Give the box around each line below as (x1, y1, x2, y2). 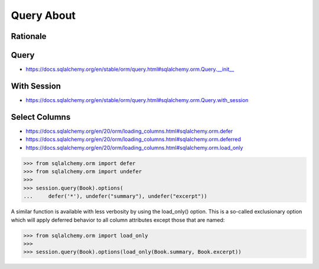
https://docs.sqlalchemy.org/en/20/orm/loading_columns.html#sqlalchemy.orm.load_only (25, 144, 243, 151)
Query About (11, 9, 76, 22)
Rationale (11, 31, 47, 41)
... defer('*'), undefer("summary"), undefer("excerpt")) (23, 193, 207, 200)
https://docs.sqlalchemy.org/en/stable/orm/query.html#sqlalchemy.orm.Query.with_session (25, 96, 249, 103)
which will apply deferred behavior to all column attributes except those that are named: (11, 216, 225, 224)
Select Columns (11, 112, 71, 122)
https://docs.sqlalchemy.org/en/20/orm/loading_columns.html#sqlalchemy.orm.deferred (25, 136, 242, 143)
